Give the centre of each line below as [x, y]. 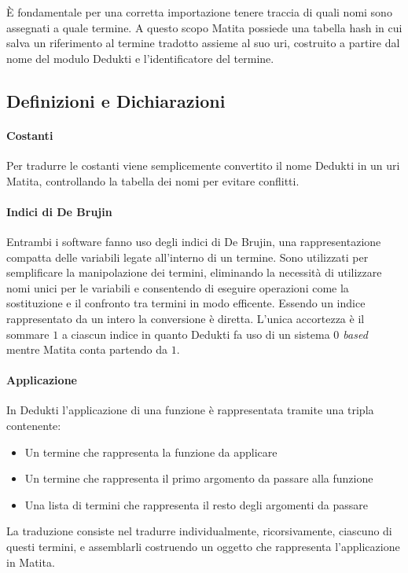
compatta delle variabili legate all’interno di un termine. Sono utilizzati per [187, 257]
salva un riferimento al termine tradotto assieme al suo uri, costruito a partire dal [203, 43]
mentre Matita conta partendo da [87, 349]
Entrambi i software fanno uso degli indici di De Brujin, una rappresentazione [194, 241]
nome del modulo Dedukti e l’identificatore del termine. [140, 58]
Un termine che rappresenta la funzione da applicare [151, 452]
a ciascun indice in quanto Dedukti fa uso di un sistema [196, 334]
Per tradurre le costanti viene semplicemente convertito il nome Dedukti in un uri [203, 165]
